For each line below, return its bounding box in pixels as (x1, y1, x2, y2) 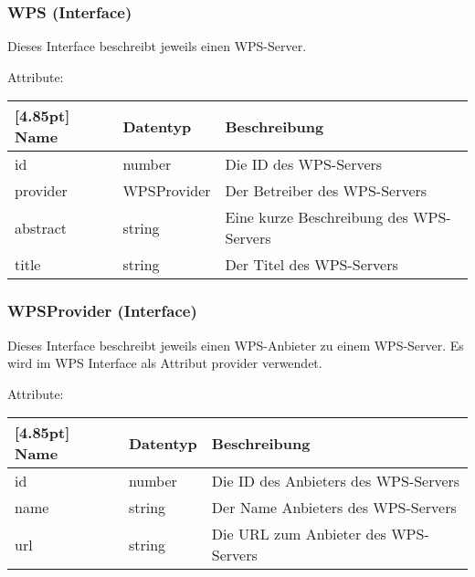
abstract (15, 216, 68, 238)
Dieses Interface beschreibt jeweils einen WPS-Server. (7, 37, 307, 56)
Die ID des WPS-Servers (225, 153, 383, 175)
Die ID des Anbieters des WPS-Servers (211, 470, 460, 492)
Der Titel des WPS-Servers (225, 254, 398, 276)
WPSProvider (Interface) (7, 299, 197, 322)
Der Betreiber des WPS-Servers (225, 180, 427, 202)
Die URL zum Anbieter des (211, 523, 386, 545)
